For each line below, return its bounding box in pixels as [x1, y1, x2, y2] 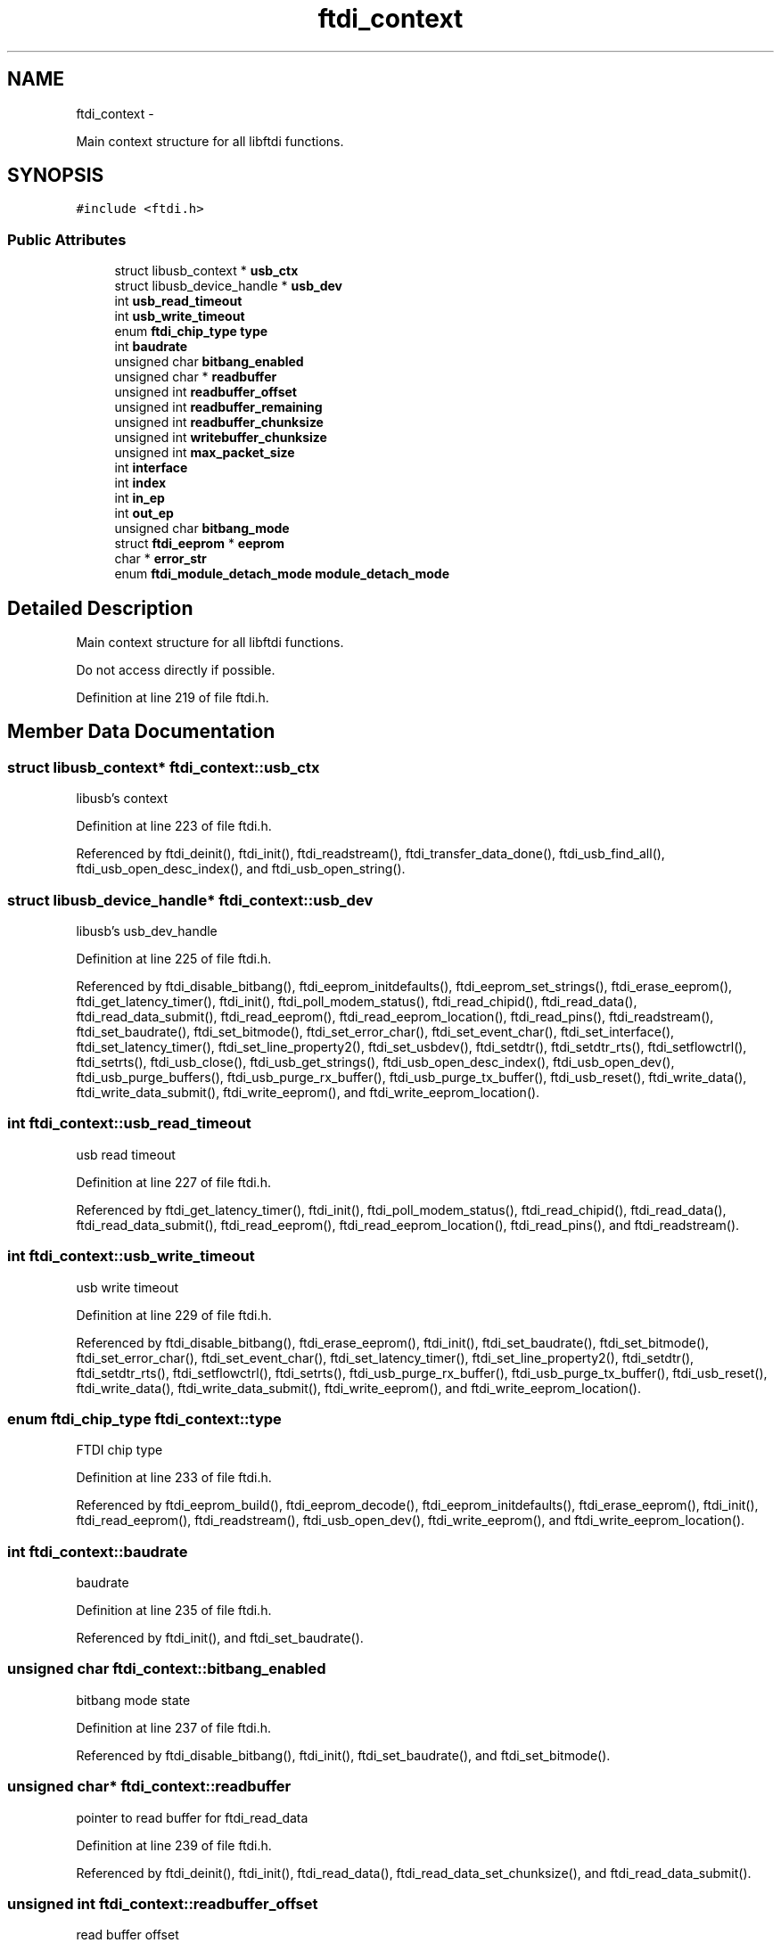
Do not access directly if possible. [76, 662, 275, 678]
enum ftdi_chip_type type [114, 324, 268, 340]
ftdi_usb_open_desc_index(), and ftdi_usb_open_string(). [76, 861, 406, 877]
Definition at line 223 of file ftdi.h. [76, 818, 272, 834]
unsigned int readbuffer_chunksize [114, 414, 324, 430]
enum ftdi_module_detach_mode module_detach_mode [114, 566, 450, 582]
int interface [114, 460, 188, 476]
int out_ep [114, 505, 174, 521]
